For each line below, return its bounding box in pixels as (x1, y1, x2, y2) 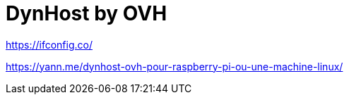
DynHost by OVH (6, 1, 167, 25)
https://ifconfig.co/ (6, 38, 93, 51)
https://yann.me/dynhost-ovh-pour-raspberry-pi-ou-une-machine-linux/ (6, 60, 343, 73)
